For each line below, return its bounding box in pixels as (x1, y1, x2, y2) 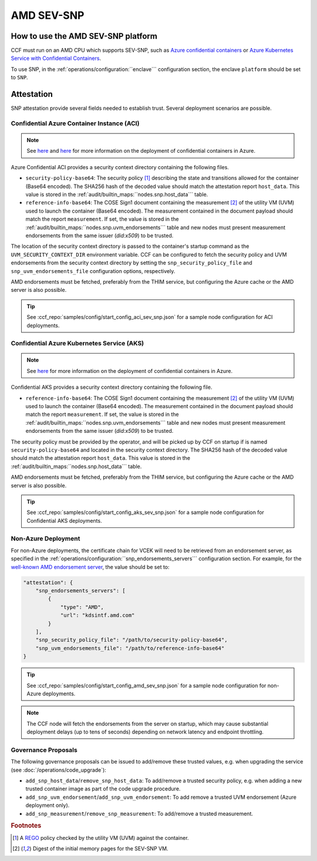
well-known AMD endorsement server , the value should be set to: (11, 563, 170, 570)
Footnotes (11, 822, 42, 830)
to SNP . (11, 74, 29, 81)
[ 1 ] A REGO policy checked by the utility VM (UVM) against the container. (12, 834, 189, 841)
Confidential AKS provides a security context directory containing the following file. (11, 384, 213, 391)
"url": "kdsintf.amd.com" (60, 612, 135, 619)
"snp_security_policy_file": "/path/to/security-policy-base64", (35, 637, 228, 643)
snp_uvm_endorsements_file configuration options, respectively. (11, 267, 176, 274)
